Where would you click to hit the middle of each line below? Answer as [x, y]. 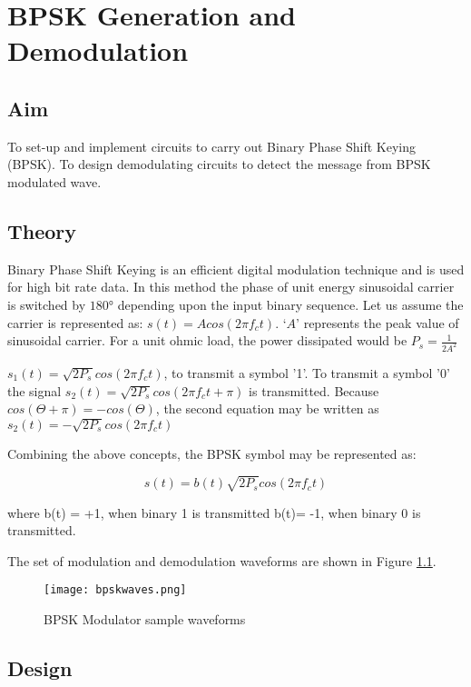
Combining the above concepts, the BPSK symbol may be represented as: [212, 453]
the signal [34, 390]
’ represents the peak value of [378, 322]
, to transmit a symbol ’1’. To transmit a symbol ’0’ [307, 373]
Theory [42, 230]
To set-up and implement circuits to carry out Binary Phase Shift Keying [211, 146]
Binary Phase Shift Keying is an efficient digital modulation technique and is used [236, 269]
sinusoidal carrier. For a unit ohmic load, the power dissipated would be [207, 340]
